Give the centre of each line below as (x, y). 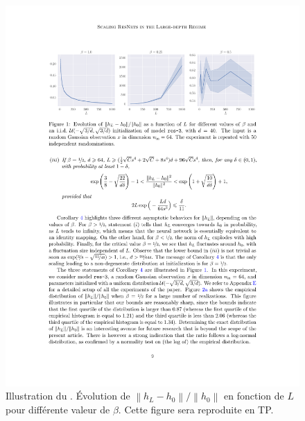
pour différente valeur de (58, 410)
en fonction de (254, 396)
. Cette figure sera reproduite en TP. (196, 410)
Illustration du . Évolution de (68, 396)
